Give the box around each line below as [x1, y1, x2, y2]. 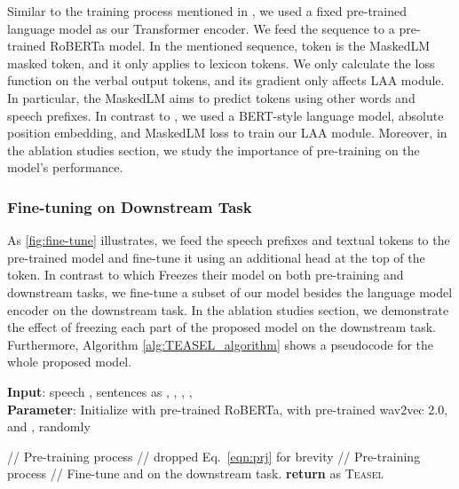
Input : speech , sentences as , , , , [7, 382, 193, 400]
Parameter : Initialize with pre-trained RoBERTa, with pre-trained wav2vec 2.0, [7, 399, 448, 418]
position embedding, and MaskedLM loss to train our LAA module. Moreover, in [7, 123, 447, 142]
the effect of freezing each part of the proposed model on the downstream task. [7, 318, 436, 336]
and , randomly [7, 417, 91, 436]
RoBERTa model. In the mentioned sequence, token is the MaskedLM [50, 36, 431, 55]
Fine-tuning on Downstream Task [7, 195, 252, 217]
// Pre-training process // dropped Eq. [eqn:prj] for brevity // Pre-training [7, 446, 421, 465]
